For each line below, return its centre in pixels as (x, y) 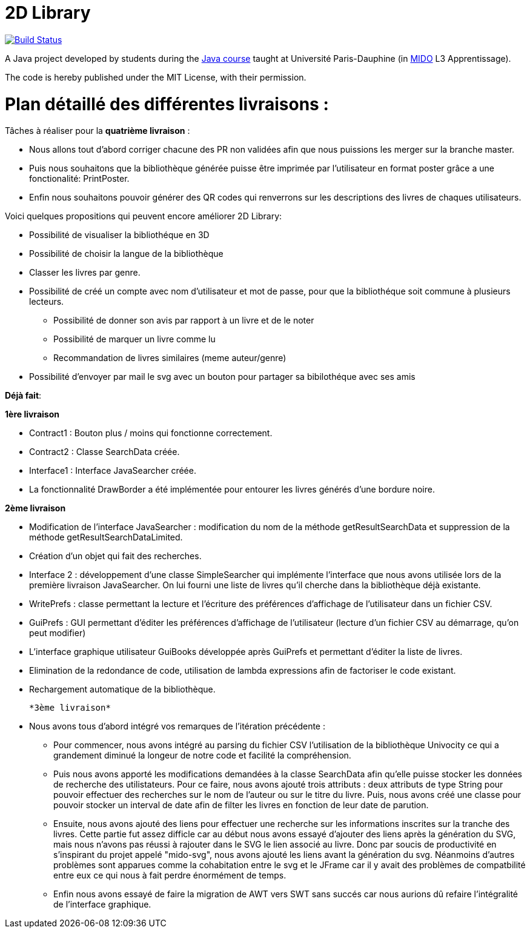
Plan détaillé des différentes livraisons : (167, 104)
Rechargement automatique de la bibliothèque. (122, 689)
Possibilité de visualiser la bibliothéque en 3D (119, 235)
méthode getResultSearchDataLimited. (106, 537)
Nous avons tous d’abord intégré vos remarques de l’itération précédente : (177, 726)
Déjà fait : (23, 396)
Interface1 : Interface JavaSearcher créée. (113, 471)
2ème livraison (35, 508)
